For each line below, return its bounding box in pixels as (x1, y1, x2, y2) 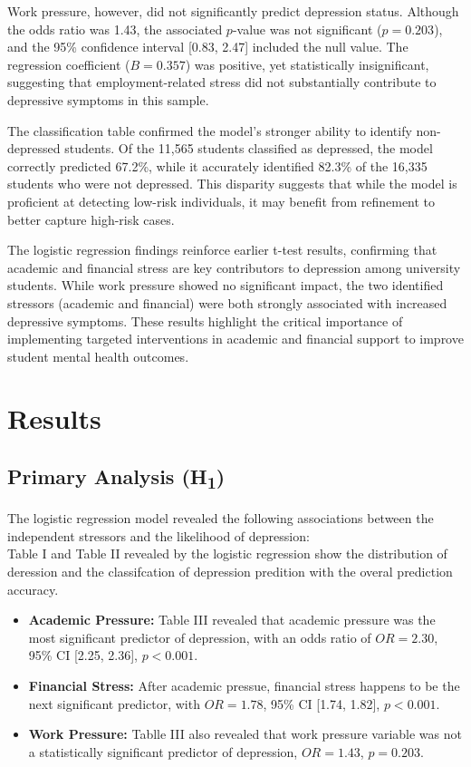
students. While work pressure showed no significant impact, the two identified (7, 276, 444, 295)
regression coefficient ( (7, 54, 130, 73)
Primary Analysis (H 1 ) (7, 462, 226, 494)
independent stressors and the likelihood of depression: (7, 526, 310, 545)
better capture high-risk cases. (7, 209, 175, 228)
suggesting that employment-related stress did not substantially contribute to (7, 73, 437, 92)
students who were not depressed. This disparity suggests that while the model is (7, 174, 457, 193)
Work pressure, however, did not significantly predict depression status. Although (7, 2, 459, 20)
